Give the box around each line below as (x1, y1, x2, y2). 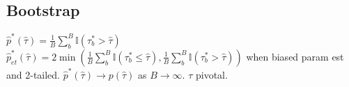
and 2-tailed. (6, 67, 61, 81)
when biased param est (246, 49, 344, 63)
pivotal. (195, 67, 228, 81)
